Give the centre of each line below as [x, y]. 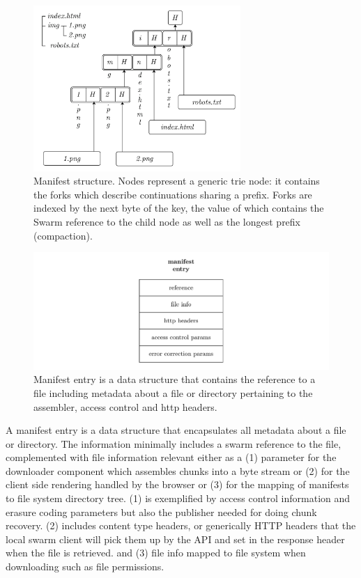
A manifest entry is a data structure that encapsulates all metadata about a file [176, 430]
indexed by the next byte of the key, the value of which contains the [179, 208]
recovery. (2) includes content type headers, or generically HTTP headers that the [181, 525]
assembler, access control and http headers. [125, 406]
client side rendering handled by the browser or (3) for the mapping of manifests [177, 484]
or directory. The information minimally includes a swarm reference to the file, [174, 443]
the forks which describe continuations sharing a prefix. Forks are [173, 194]
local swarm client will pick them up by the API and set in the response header [175, 539]
